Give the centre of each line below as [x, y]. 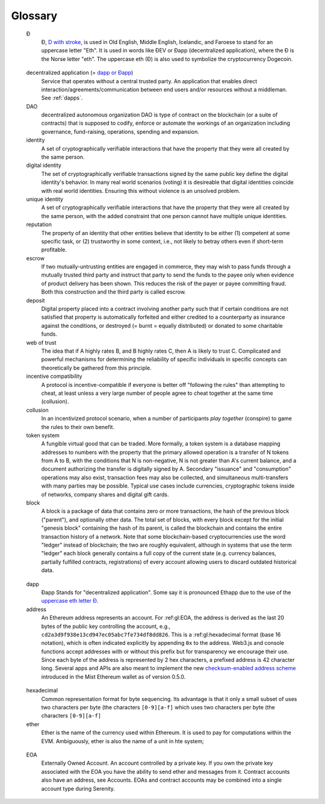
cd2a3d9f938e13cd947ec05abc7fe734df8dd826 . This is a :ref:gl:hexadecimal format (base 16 [161, 634]
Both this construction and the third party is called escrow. [114, 292]
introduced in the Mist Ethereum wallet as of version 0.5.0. [113, 677]
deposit [36, 300]
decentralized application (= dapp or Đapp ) [80, 73]
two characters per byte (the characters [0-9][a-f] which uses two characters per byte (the [158, 708]
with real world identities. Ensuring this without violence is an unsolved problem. [141, 190]
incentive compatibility [54, 376]
